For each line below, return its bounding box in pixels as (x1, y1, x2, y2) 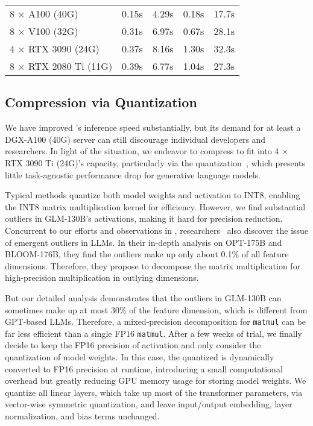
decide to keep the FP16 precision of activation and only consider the (5, 339, 261, 351)
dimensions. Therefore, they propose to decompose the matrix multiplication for (5, 259, 301, 272)
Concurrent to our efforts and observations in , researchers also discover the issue (5, 224, 309, 236)
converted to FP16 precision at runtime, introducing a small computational (5, 362, 283, 375)
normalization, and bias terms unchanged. (5, 409, 160, 422)
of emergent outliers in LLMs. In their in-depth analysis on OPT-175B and (5, 236, 282, 248)
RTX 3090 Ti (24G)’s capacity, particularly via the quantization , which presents (5, 156, 306, 169)
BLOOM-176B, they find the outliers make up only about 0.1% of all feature (5, 248, 289, 260)
